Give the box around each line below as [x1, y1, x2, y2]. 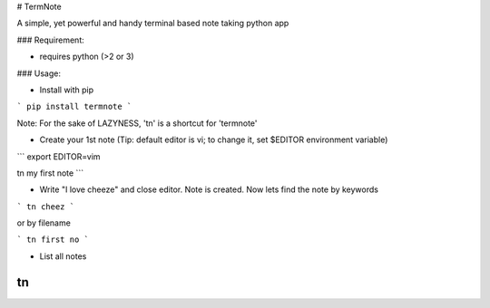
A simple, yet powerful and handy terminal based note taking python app [16, 18, 289, 29]
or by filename [16, 217, 72, 228]
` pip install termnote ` [16, 101, 132, 112]
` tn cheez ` [16, 201, 75, 212]
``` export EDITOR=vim [16, 150, 101, 162]
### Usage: [16, 68, 61, 79]
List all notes [39, 250, 87, 262]
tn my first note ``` [16, 168, 84, 178]
